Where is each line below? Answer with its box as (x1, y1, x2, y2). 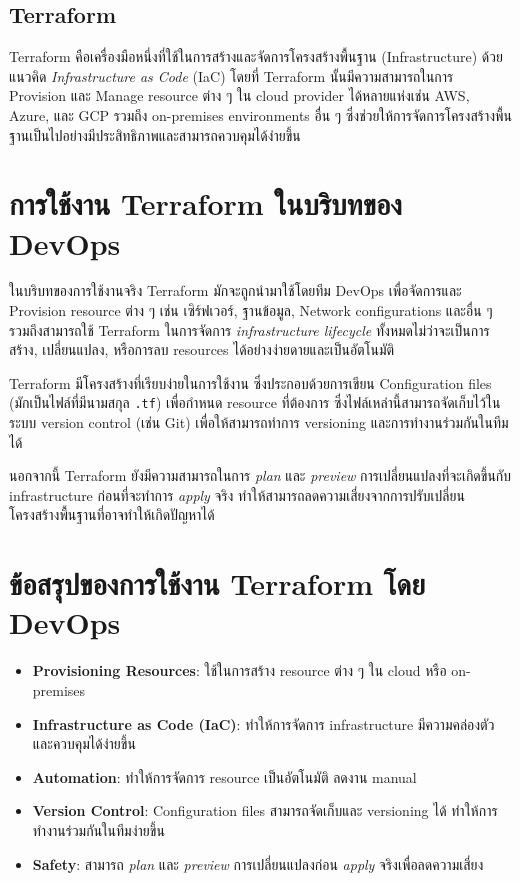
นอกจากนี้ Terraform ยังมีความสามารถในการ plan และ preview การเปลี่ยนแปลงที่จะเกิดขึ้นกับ (9, 465, 512, 486)
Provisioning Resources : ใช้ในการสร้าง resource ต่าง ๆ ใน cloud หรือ (32, 660, 447, 681)
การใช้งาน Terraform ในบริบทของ (9, 183, 403, 224)
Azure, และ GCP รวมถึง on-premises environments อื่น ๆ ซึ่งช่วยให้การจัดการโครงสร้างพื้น (9, 104, 512, 125)
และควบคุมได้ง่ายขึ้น (32, 733, 136, 754)
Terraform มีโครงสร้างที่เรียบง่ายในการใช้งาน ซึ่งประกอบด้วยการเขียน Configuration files (9, 372, 492, 393)
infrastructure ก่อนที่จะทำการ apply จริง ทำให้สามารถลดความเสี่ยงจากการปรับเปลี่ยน (9, 484, 465, 505)
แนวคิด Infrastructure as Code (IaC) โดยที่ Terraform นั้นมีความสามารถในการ (9, 65, 454, 86)
